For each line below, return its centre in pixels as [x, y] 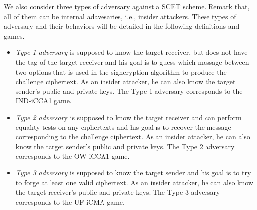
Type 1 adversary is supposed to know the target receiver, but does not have [131, 52]
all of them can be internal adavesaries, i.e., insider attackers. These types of [120, 16]
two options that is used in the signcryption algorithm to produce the [121, 71]
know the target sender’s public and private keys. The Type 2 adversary [125, 146]
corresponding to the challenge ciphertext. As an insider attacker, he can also [133, 137]
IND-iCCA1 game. [44, 101]
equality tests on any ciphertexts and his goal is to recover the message [123, 127]
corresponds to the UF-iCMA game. [70, 201]
